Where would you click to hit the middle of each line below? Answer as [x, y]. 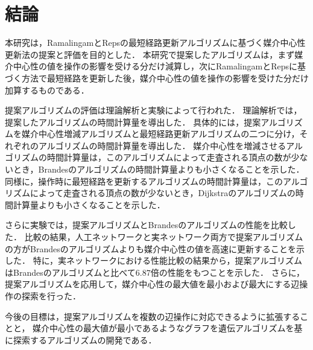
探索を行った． [51, 296]
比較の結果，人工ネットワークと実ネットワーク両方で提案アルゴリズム [164, 237]
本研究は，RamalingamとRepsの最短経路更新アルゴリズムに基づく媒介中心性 [155, 43]
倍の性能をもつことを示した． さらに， [228, 272]
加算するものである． [47, 90]
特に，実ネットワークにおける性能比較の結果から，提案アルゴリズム [168, 260]
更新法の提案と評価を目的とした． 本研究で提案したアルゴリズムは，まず [150, 54]
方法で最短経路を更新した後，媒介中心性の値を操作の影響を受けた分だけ [165, 78]
